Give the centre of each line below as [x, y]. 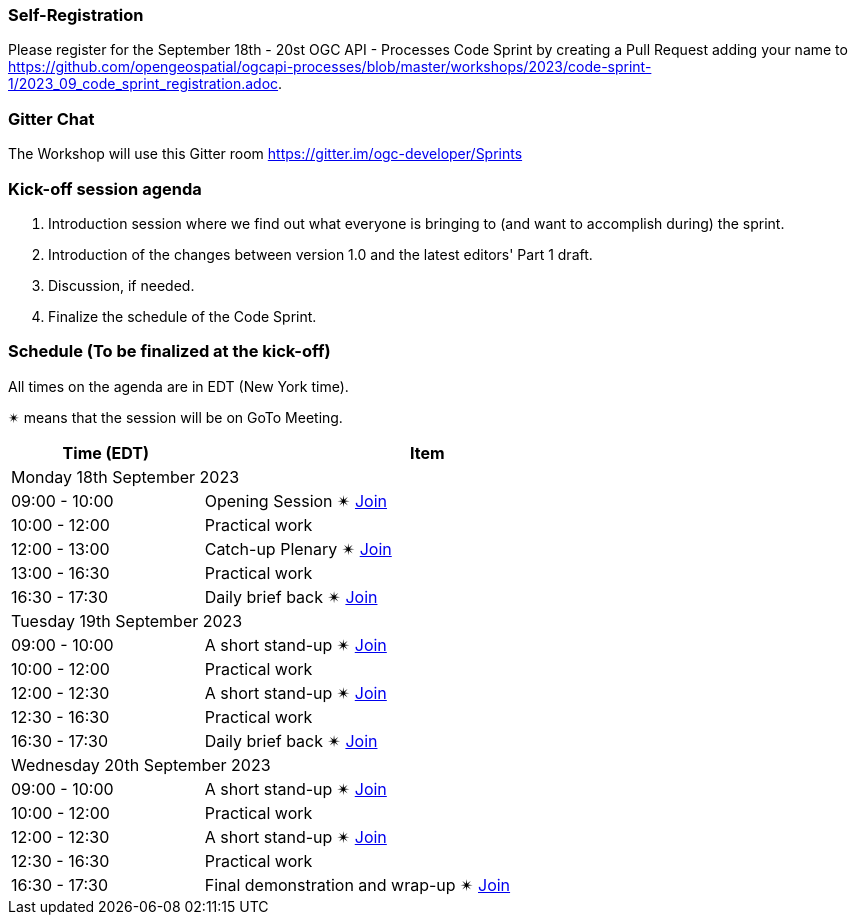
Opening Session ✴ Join [296, 500]
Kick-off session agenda [105, 188]
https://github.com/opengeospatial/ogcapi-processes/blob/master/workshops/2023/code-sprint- [330, 67]
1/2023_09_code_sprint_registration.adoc [143, 84]
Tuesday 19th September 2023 [127, 620]
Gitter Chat [51, 118]
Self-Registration [76, 15]
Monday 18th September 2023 [125, 476]
